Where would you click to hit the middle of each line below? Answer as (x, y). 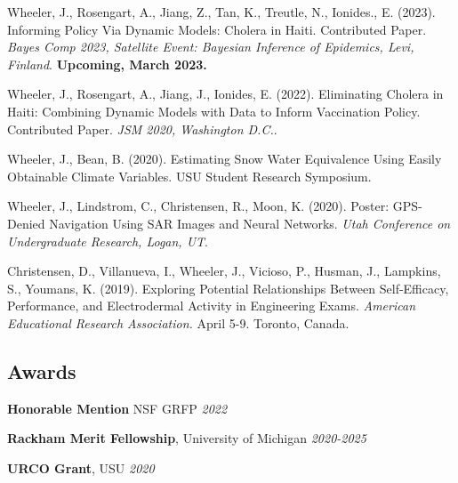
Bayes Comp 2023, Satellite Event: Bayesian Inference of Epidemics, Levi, (211, 47)
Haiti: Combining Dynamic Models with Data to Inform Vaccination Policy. (214, 111)
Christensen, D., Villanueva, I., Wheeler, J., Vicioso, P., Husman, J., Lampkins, (224, 271)
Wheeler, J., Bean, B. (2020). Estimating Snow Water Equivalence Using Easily (225, 159)
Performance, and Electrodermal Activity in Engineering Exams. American (212, 306)
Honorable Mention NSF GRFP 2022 (117, 408)
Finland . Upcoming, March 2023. (107, 64)
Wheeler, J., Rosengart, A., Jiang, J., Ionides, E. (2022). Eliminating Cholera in (225, 94)
